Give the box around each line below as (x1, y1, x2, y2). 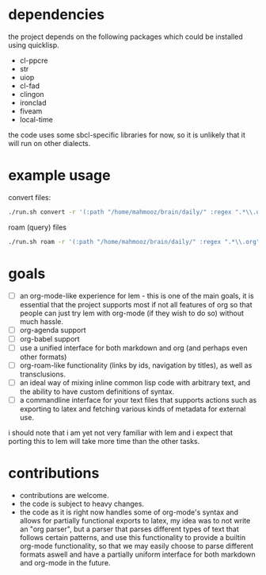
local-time (19, 114, 53, 124)
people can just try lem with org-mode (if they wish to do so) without (19, 308, 244, 318)
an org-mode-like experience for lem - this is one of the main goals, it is (19, 291, 255, 300)
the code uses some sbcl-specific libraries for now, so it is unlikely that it (8, 129, 245, 140)
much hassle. (19, 316, 64, 326)
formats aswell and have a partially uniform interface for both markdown (19, 550, 256, 559)
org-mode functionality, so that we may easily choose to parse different (19, 541, 254, 550)
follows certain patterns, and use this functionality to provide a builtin (19, 532, 246, 542)
